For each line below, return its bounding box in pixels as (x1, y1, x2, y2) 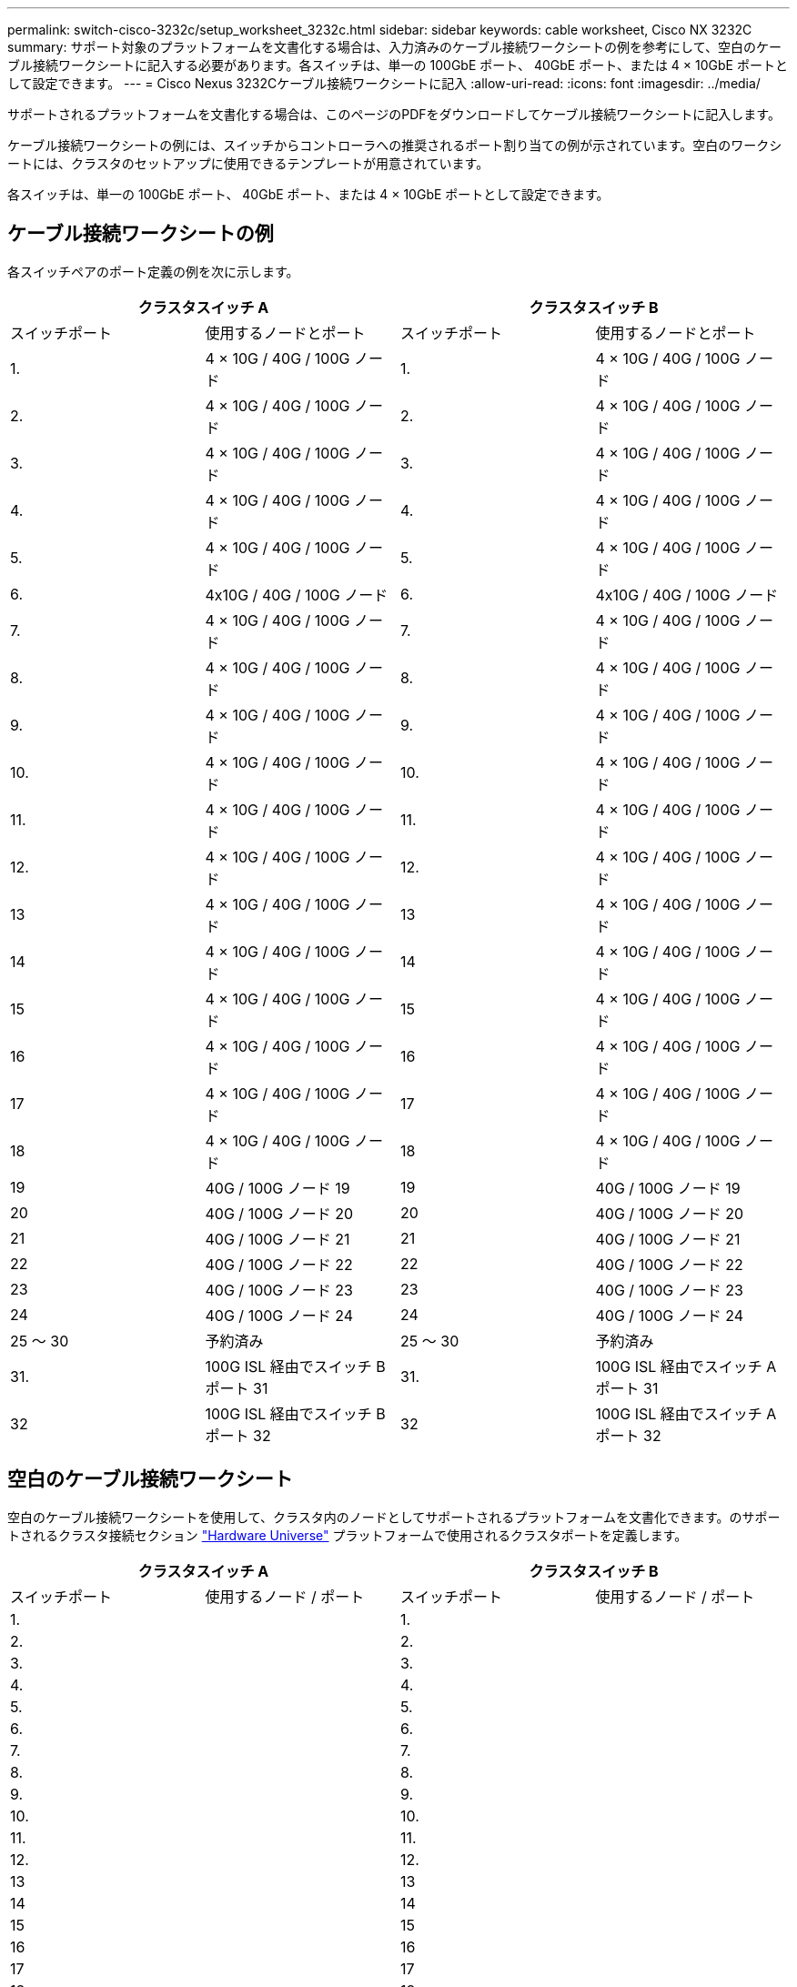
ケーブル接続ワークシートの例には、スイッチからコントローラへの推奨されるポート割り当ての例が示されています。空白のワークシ (7, 137, 782, 153)
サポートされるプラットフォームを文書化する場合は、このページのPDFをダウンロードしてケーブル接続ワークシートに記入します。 (7, 106, 781, 122)
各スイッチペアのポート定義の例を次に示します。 (7, 263, 299, 279)
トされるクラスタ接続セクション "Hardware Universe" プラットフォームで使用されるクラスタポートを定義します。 (7, 1527, 688, 1543)
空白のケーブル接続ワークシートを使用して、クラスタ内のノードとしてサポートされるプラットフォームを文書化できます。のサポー (7, 1508, 781, 1525)
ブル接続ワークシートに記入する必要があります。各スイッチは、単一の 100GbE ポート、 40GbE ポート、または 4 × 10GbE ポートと (7, 57, 788, 73)
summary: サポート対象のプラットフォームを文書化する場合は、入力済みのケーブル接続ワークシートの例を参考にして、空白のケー (7, 39, 782, 55)
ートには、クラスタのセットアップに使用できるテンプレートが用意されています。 (7, 156, 489, 171)
